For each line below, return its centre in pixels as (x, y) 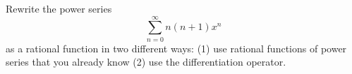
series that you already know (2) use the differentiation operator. (146, 62)
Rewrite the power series (59, 8)
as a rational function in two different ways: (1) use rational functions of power (176, 48)
